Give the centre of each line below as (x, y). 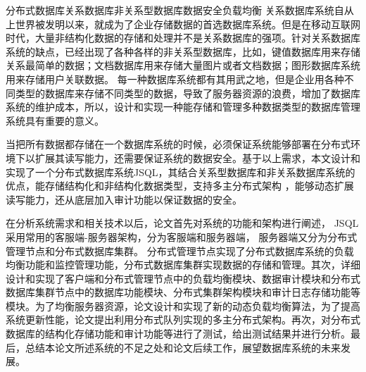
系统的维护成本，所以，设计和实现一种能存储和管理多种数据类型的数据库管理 (183, 107)
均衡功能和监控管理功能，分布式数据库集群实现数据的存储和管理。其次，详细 (183, 265)
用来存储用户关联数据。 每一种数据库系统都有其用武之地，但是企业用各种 (175, 79)
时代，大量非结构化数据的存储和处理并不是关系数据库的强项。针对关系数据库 (183, 38)
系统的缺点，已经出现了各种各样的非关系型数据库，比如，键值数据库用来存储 (183, 51)
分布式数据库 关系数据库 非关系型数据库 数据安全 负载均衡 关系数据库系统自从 (180, 10)
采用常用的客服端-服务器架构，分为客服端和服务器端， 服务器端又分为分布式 (182, 236)
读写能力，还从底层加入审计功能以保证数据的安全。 (124, 199)
